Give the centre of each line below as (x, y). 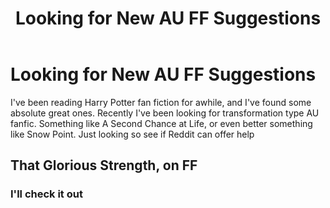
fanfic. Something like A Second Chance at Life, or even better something (161, 123)
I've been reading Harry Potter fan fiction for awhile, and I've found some (161, 102)
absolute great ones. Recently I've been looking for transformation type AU (165, 113)
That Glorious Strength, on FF (104, 165)
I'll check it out (46, 194)
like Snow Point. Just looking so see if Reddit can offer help (132, 134)
